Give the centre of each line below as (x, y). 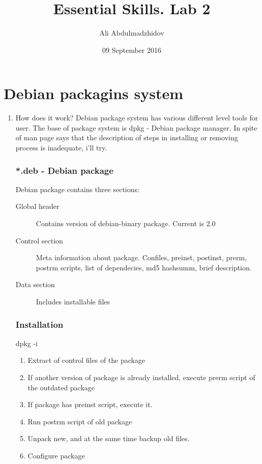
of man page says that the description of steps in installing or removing (127, 137)
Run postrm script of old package (80, 421)
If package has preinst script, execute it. (90, 404)
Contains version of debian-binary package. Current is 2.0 (126, 223)
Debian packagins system (94, 93)
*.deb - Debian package (64, 170)
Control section (39, 240)
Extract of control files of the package (86, 360)
